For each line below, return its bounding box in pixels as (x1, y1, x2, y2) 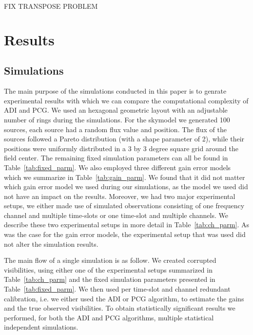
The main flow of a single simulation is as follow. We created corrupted (4, 255, 216, 265)
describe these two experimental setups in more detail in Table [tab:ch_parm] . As (4, 219, 249, 230)
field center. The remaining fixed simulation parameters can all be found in (4, 153, 228, 163)
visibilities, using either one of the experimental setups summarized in (4, 264, 213, 275)
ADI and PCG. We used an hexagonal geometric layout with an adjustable (4, 105, 228, 115)
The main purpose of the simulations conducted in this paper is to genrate (4, 86, 227, 96)
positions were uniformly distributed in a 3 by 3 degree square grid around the (4, 143, 238, 153)
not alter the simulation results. (4, 238, 98, 249)
